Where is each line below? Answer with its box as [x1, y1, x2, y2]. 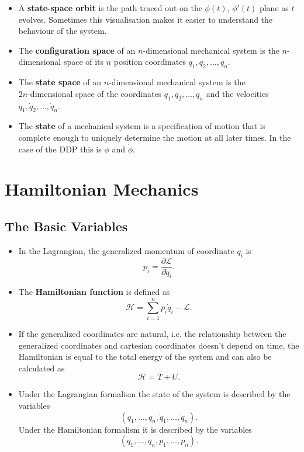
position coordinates [113, 55, 186, 68]
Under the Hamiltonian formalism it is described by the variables [18, 423, 252, 435]
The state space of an [18, 76, 102, 88]
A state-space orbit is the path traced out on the [18, 2, 202, 13]
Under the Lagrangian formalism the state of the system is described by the [18, 388, 291, 400]
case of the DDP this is [18, 142, 102, 155]
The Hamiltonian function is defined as [18, 286, 170, 298]
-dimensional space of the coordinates [27, 87, 162, 99]
